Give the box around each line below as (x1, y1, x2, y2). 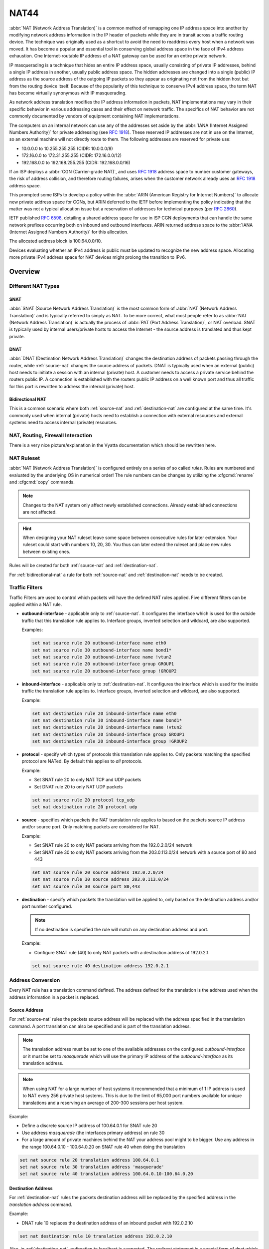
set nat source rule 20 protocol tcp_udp (32, 797, 135, 803)
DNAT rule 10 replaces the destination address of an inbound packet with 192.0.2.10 (21, 1220, 193, 1226)
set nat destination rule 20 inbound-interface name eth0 (32, 710, 177, 716)
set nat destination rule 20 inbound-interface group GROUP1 (32, 731, 185, 737)
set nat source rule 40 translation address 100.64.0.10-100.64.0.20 (19, 1171, 193, 1177)
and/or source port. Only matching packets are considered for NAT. (21, 824, 160, 830)
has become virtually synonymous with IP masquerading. (9, 90, 127, 96)
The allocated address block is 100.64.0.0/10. (9, 238, 102, 244)
